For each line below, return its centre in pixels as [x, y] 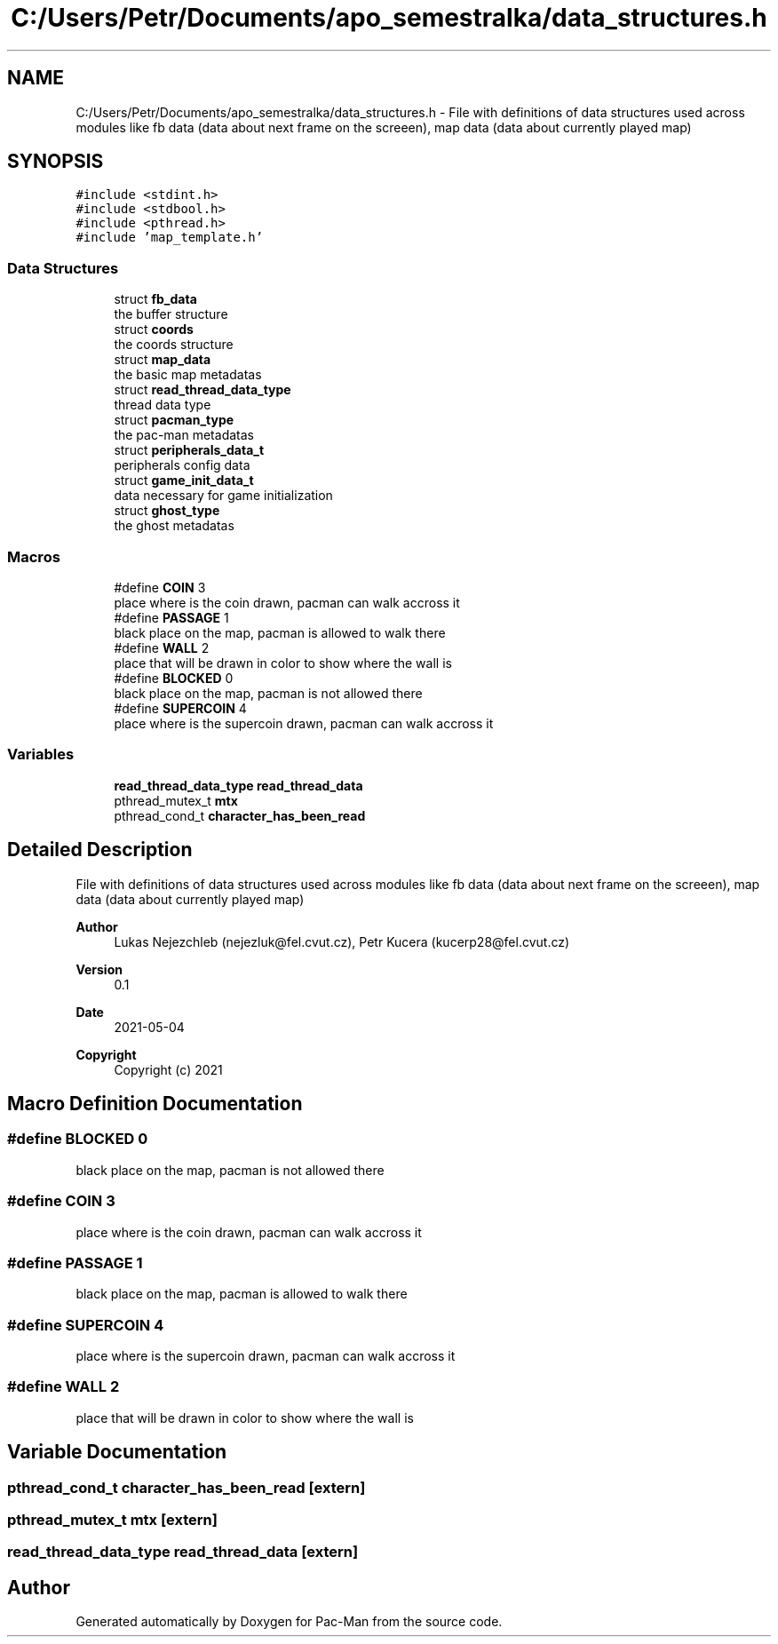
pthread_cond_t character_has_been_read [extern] [187, 1487]
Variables [41, 754]
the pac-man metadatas [184, 435]
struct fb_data [155, 299]
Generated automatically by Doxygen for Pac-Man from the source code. [289, 1622]
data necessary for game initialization [223, 496]
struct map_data [163, 360]
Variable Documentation [117, 1452]
